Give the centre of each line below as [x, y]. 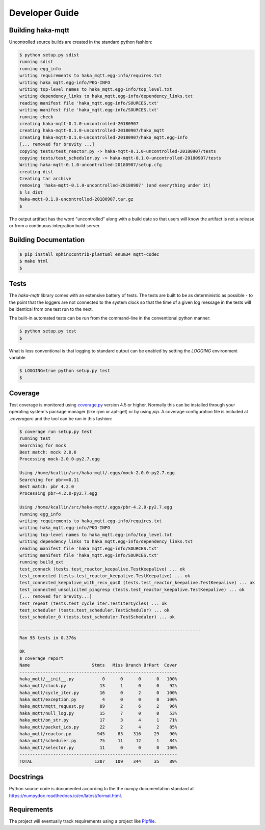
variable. [18, 358]
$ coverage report [41, 658]
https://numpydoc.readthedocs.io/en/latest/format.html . [66, 796]
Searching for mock [43, 445]
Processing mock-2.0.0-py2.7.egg [60, 459]
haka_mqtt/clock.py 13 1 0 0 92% [98, 686]
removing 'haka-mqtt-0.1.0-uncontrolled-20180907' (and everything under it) [115, 186]
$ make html [34, 261]
